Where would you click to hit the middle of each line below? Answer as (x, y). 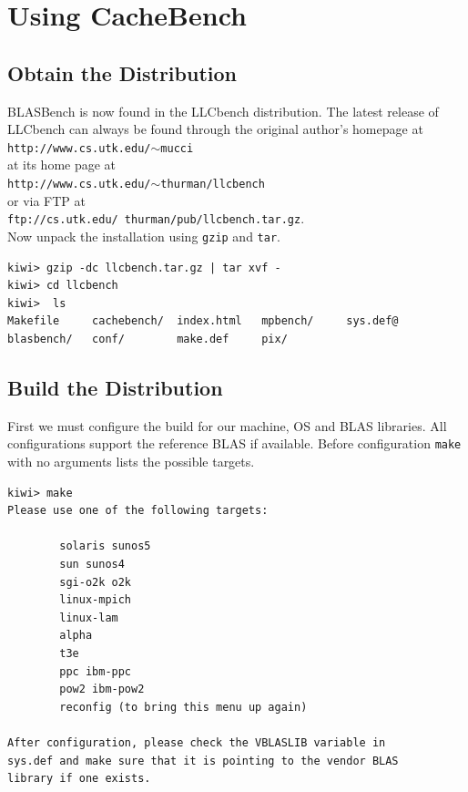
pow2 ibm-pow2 (102, 689)
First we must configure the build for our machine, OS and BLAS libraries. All (227, 425)
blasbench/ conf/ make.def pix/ (148, 339)
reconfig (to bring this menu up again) (183, 707)
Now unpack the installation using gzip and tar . (144, 236)
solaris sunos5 (105, 546)
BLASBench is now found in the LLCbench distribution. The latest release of (223, 111)
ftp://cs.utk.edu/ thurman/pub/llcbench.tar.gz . (156, 218)
